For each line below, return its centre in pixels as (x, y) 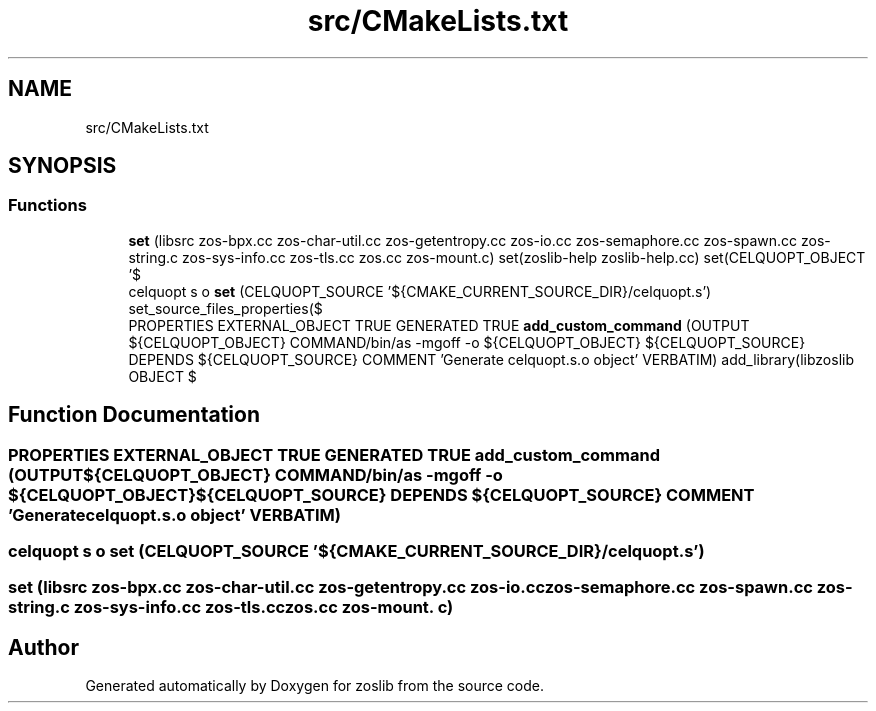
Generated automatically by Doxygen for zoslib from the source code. (314, 686)
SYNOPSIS (62, 166)
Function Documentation (134, 415)
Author (43, 647)
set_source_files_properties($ (225, 308)
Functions (47, 205)
